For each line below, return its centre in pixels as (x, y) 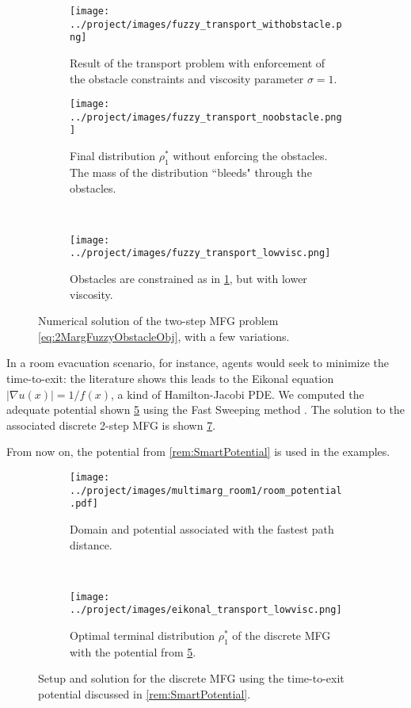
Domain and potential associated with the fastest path (202, 528)
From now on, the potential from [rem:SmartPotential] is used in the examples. (198, 452)
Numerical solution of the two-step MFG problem (158, 321)
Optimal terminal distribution (142, 635)
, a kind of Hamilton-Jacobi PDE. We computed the (237, 394)
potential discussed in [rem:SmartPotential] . (145, 694)
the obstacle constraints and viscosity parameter (187, 78)
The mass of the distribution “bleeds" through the (191, 172)
